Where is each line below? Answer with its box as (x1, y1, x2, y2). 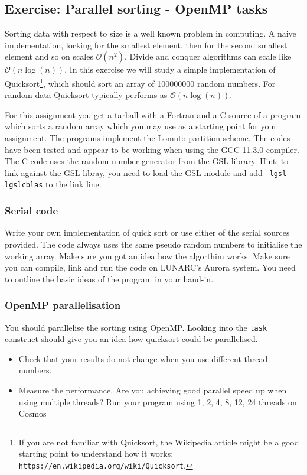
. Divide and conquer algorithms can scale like (124, 50, 292, 63)
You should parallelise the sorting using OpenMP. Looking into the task (5, 321, 267, 333)
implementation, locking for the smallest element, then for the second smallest (5, 38, 288, 51)
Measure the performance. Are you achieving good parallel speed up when (18, 383, 287, 396)
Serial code (5, 203, 58, 218)
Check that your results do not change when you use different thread (18, 352, 268, 365)
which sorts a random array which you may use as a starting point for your (5, 120, 277, 132)
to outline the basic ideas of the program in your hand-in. (5, 272, 214, 285)
